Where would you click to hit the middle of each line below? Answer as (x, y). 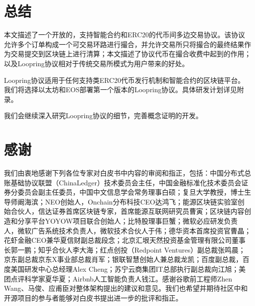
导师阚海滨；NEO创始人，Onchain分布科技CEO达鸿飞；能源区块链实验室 (121, 201)
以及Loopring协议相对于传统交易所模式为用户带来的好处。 (97, 63)
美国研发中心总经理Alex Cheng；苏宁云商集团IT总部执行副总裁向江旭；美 (128, 268)
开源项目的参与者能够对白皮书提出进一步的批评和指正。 (93, 297)
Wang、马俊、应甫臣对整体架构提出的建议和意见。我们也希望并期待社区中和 (126, 288)
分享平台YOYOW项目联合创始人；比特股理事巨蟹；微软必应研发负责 (127, 220)
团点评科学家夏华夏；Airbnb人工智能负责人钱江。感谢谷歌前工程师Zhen (118, 278)
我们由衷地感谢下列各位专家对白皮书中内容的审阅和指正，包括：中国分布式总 (127, 173)
